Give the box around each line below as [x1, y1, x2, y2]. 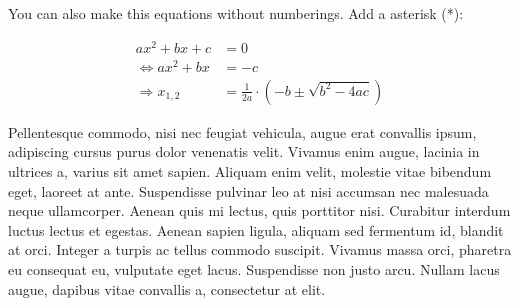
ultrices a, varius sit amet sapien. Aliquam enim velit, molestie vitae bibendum [8, 161, 492, 182]
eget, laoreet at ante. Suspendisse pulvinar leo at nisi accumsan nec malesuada [8, 180, 489, 201]
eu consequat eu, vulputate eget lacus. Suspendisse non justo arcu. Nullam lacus [8, 259, 500, 279]
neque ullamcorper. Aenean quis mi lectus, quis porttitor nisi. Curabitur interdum [8, 200, 511, 221]
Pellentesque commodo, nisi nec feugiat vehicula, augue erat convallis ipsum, [8, 121, 477, 142]
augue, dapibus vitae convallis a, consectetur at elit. [8, 278, 326, 299]
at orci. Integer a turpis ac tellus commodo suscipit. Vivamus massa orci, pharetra [8, 239, 512, 260]
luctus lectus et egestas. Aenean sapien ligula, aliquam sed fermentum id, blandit [8, 219, 504, 240]
